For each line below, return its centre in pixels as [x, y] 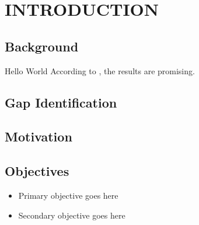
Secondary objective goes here [72, 215]
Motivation [39, 136]
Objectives [37, 171]
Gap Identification [61, 102]
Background [42, 46]
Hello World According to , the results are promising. [100, 70]
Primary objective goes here [68, 195]
